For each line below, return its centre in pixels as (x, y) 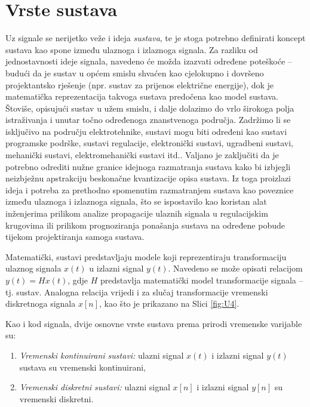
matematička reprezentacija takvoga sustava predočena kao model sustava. (142, 96)
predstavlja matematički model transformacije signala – (202, 280)
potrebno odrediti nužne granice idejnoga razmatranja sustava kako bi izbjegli (148, 166)
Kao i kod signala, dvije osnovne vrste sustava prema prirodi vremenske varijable (154, 323)
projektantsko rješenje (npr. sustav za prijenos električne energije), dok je (140, 84)
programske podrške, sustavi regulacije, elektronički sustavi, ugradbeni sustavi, (149, 143)
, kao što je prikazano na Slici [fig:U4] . (169, 303)
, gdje (78, 280)
